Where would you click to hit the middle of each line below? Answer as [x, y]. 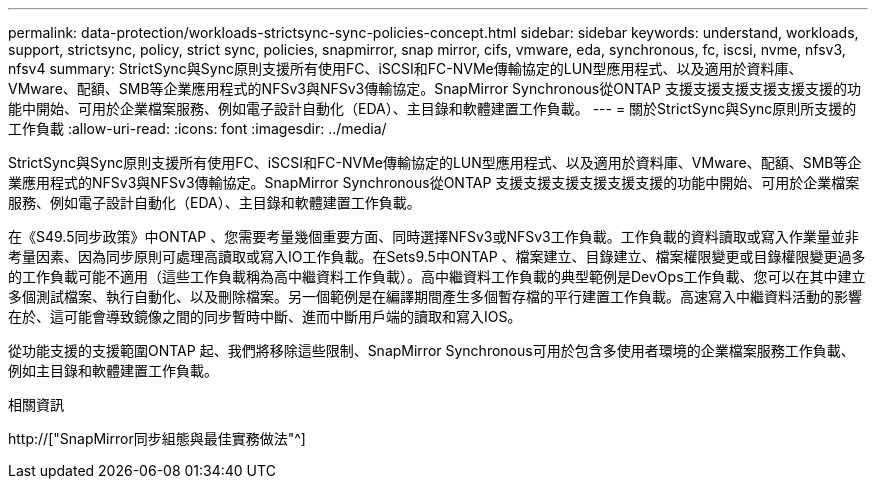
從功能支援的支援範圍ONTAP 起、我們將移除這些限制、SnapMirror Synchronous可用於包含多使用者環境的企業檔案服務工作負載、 [431, 350]
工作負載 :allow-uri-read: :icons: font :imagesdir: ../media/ [197, 128]
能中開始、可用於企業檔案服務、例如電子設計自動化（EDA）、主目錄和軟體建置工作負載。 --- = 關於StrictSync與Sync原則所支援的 [432, 108]
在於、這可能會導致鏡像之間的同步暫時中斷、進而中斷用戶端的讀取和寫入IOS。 [265, 316]
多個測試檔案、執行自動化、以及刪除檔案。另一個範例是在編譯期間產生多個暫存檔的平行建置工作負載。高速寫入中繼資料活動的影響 [435, 296]
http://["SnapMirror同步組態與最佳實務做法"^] [157, 438]
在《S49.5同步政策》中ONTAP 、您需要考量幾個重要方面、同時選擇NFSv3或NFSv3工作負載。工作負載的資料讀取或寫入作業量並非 [433, 236]
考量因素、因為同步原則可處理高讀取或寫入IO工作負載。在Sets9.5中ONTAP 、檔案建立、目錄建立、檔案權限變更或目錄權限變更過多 [437, 256]
